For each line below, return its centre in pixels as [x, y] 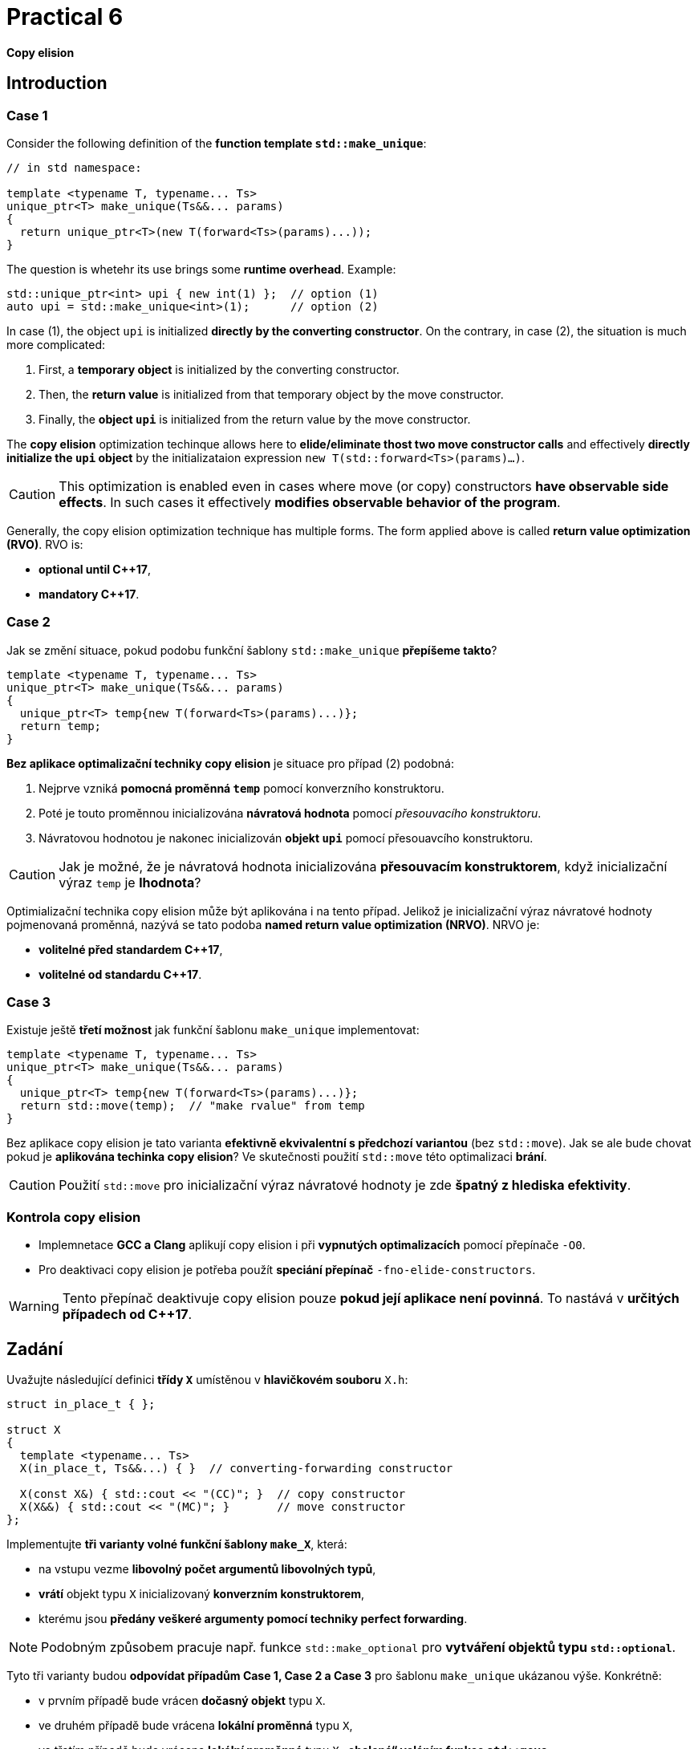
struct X [34, 1430]
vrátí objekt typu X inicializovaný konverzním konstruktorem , [202, 1594]
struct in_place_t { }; [81, 1404]
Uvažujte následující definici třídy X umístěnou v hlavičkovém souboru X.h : [207, 1380]
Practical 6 [65, 17]
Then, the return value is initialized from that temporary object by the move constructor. [271, 394]
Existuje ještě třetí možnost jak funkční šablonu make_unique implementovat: [213, 1030]
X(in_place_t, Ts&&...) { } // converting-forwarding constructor [236, 1469]
